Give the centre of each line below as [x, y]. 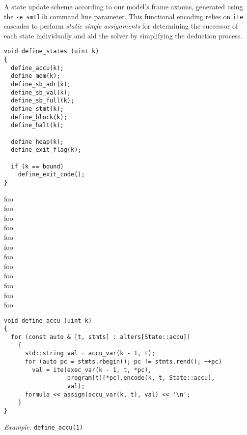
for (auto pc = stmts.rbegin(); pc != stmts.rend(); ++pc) [123, 362]
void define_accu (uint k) [48, 320]
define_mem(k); [36, 76]
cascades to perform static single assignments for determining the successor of [121, 26]
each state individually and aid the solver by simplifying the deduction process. [123, 35]
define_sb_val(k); [41, 92]
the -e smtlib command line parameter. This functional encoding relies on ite [124, 16]
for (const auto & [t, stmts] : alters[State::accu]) [101, 337]
